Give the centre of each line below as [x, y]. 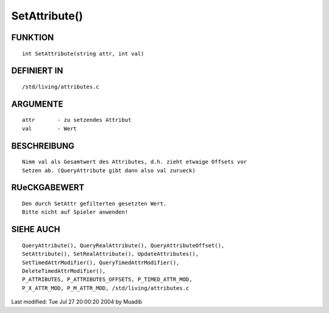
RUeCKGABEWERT [48, 188]
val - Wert [50, 128]
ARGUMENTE [37, 104]
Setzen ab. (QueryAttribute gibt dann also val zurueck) [109, 170]
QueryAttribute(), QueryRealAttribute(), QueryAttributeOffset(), [123, 245]
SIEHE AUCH [36, 229]
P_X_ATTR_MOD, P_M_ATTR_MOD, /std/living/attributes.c [106, 288]
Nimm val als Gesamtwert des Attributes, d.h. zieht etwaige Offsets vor [135, 162]
